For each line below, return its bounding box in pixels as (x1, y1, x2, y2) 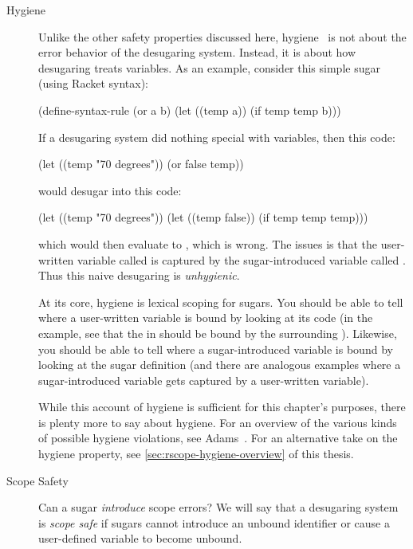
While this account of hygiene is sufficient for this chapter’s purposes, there (38, 398, 406, 415)
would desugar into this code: (38, 182, 182, 198)
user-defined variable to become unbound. (38, 530, 242, 547)
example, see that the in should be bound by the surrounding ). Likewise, (38, 324, 397, 341)
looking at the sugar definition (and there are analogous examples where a (38, 356, 401, 373)
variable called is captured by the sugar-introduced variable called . (77, 251, 406, 268)
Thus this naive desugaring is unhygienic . (38, 267, 240, 284)
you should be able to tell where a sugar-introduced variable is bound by (38, 340, 393, 357)
